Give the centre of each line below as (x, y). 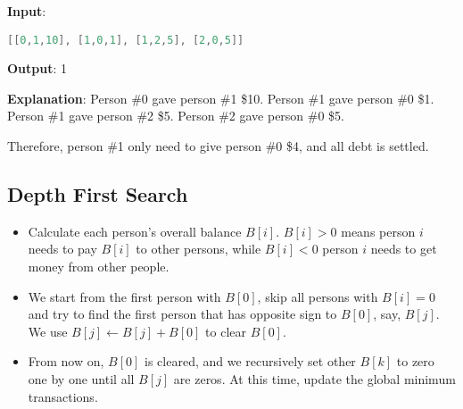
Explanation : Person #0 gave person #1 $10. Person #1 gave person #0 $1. (221, 98)
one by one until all (81, 378)
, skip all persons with (318, 296)
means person (378, 231)
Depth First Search (98, 194)
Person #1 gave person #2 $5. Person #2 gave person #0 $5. (176, 116)
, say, (387, 314)
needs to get (404, 249)
